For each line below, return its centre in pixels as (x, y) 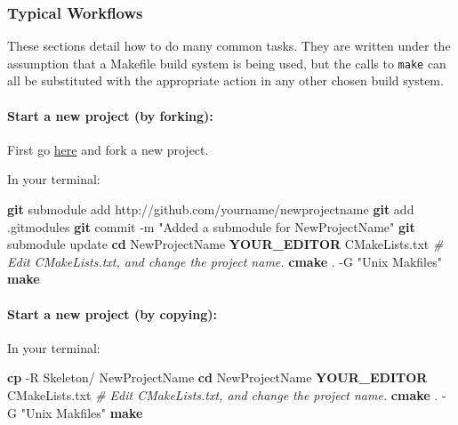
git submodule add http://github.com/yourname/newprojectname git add (211, 209)
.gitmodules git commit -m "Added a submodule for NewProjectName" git (211, 226)
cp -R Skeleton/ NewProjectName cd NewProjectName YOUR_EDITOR (217, 377)
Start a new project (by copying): (112, 313)
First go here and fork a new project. (108, 149)
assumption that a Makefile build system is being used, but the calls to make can (227, 63)
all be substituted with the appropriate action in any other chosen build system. (225, 80)
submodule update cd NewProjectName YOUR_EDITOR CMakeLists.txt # (225, 244)
